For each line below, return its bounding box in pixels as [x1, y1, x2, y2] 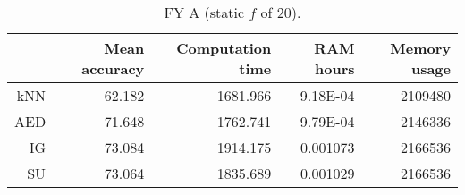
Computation [176, 38, 272, 58]
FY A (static [164, 2, 245, 22]
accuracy [81, 58, 145, 79]
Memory [390, 38, 451, 58]
